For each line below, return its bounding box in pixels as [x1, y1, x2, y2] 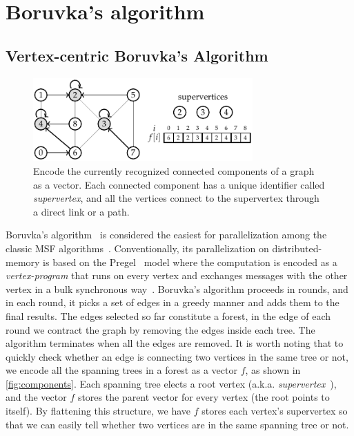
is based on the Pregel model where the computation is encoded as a [43, 254, 337, 269]
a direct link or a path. [33, 204, 130, 218]
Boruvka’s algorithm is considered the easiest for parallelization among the [6, 227, 327, 242]
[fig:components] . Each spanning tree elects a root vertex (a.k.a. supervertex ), [6, 376, 337, 390]
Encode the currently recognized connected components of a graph [33, 163, 315, 178]
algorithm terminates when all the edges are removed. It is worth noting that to [6, 336, 344, 350]
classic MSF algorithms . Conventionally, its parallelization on [6, 240, 269, 255]
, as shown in [245, 363, 301, 377]
